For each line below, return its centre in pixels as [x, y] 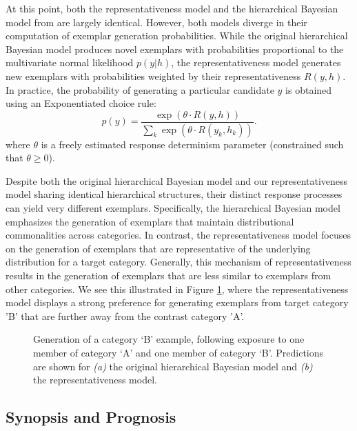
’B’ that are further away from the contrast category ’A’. [125, 315]
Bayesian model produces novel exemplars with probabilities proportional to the [175, 49]
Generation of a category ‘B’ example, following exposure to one [169, 339]
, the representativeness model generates [256, 62]
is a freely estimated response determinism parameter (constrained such [192, 144]
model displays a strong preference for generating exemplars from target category [177, 302]
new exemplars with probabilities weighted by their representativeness [153, 76]
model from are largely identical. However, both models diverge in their [156, 22]
